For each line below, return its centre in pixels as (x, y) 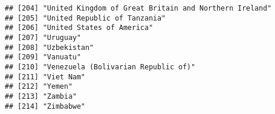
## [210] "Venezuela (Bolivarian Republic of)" (100, 67)
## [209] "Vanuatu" (43, 57)
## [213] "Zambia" (41, 96)
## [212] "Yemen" (39, 87)
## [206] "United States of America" (79, 28)
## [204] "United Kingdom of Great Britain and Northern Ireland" (138, 8)
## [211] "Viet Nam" (45, 77)
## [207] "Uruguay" (43, 37)
